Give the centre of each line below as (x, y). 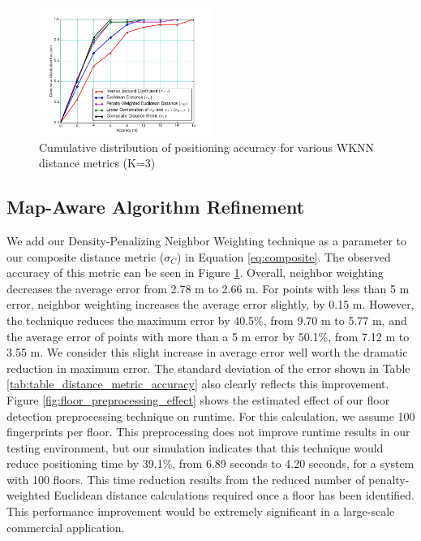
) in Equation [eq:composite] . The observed (284, 256)
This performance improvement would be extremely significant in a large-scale (201, 511)
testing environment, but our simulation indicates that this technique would (195, 447)
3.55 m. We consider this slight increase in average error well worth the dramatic (207, 352)
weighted (28, 495)
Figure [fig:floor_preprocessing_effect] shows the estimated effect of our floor (198, 399)
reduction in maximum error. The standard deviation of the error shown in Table (208, 368)
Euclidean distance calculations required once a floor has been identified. (234, 495)
